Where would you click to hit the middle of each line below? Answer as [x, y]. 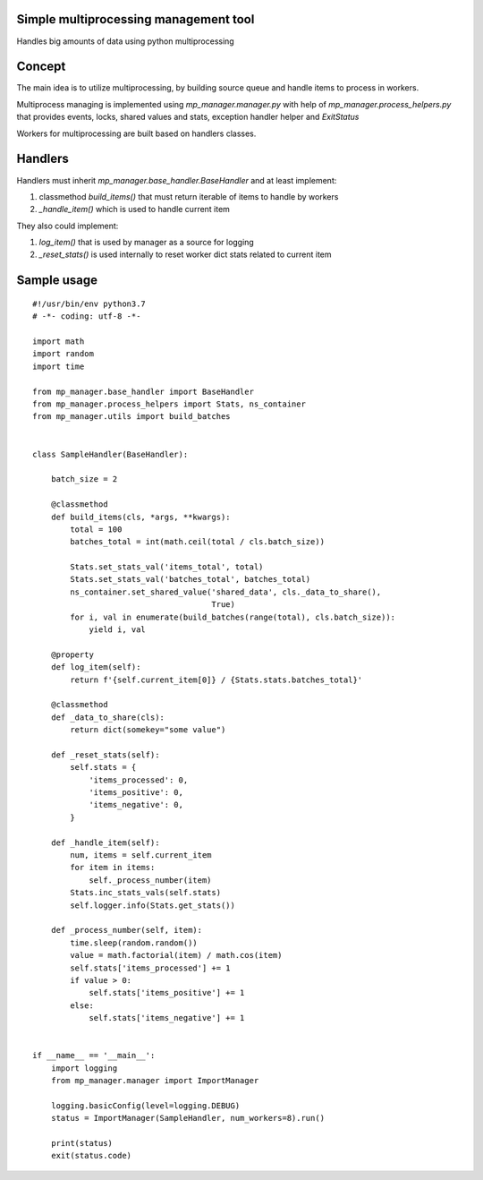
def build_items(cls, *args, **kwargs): [141, 517]
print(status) [82, 1143]
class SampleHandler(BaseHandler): [110, 454]
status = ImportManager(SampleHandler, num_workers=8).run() [188, 1118]
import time [59, 366]
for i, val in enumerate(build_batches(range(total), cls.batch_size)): [233, 617]
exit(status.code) [91, 1156]
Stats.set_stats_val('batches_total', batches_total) [191, 579]
